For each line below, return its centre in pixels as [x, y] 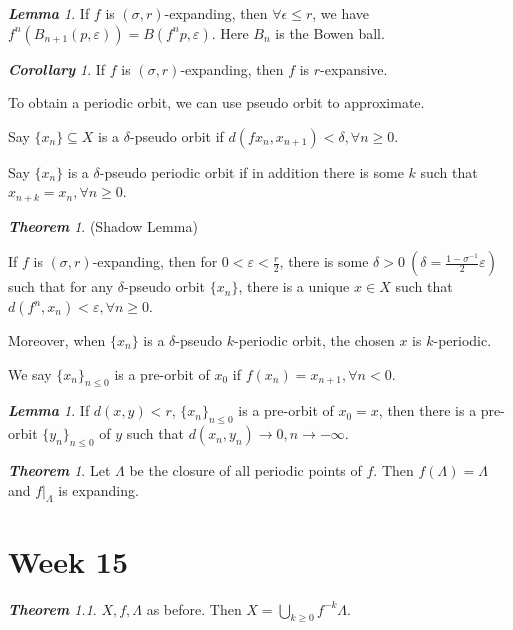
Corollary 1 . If [57, 68]
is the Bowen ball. [330, 32]
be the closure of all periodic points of [245, 470]
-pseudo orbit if [177, 135]
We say [30, 373]
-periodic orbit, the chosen [314, 340]
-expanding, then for [155, 261]
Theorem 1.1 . [52, 608]
